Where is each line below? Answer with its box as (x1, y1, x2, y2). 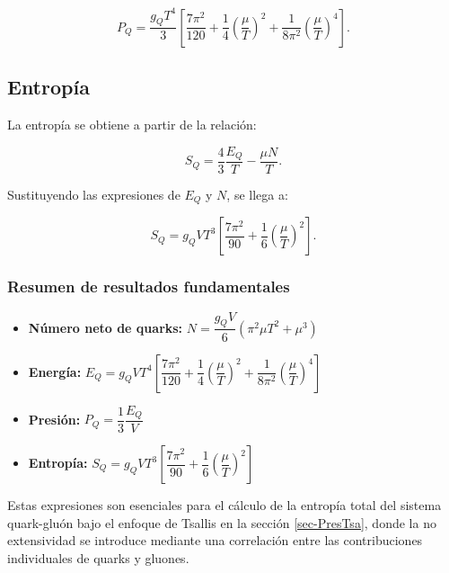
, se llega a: (226, 185, 288, 204)
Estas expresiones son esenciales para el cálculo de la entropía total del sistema (7, 496, 442, 514)
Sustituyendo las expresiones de (7, 185, 180, 204)
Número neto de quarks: (28, 318, 183, 336)
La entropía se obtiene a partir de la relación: (7, 114, 257, 133)
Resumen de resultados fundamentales (7, 275, 290, 298)
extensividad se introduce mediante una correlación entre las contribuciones (7, 531, 423, 550)
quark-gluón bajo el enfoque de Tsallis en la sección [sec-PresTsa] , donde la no (7, 513, 436, 532)
